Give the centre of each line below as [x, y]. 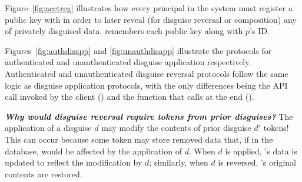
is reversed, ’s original [257, 162]
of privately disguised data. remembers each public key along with [124, 31]
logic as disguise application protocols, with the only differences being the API [146, 85]
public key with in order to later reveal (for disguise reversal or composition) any [151, 19]
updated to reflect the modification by [74, 162]
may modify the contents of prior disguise [176, 128]
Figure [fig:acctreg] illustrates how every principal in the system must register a [149, 8]
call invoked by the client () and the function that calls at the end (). [130, 97]
